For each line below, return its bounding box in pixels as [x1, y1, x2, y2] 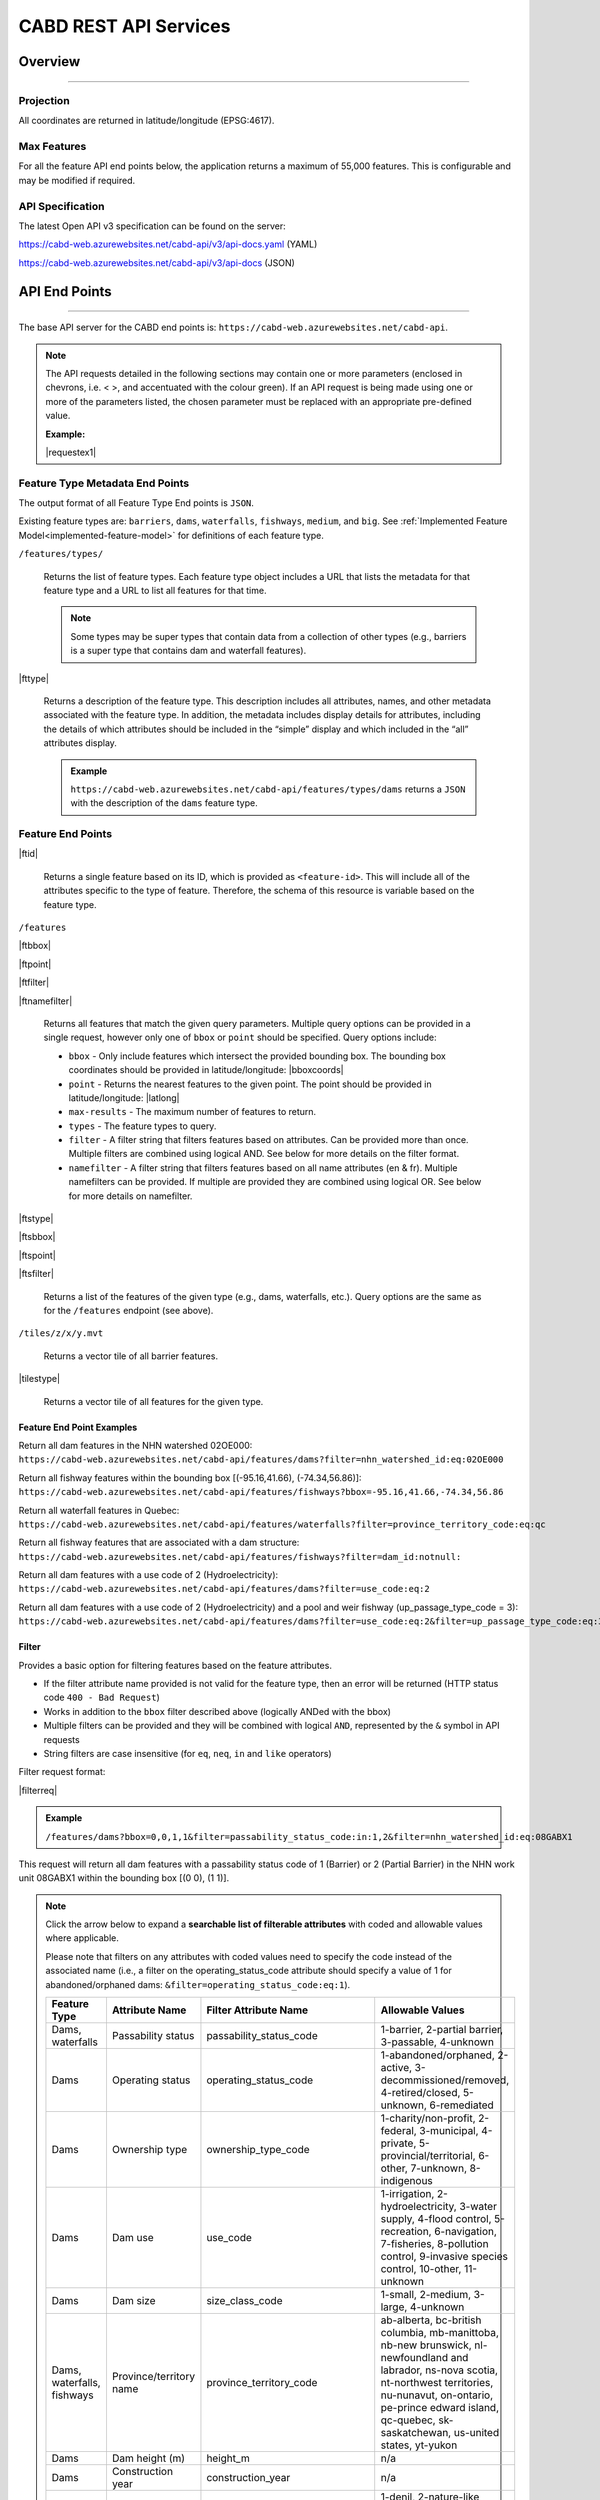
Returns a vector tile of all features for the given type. [43, 1395, 264, 1407]
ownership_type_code [206, 2143, 310, 2157]
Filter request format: [18, 1766, 106, 1778]
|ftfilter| [18, 976, 50, 989]
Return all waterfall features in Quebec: [18, 1504, 180, 1516]
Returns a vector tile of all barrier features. [43, 1350, 219, 1362]
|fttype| [18, 672, 50, 684]
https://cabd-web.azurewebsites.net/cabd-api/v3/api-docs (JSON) [18, 256, 295, 269]
